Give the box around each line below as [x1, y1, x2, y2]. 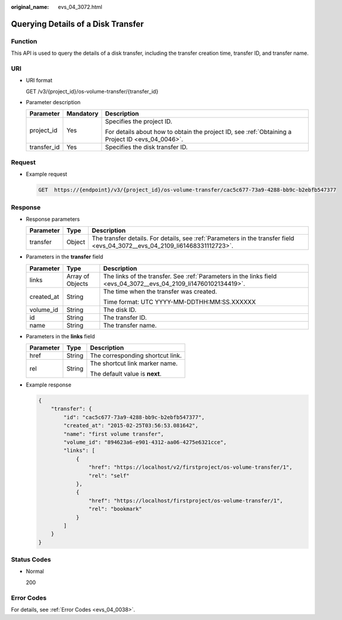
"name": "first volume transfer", [63, 431, 164, 437]
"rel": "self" [88, 472, 130, 479]
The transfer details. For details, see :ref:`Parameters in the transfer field [92, 234, 294, 242]
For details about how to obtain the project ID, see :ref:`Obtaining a [105, 128, 291, 136]
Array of [66, 272, 90, 280]
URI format [26, 77, 53, 84]
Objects [66, 279, 89, 288]
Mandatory [66, 110, 99, 118]
